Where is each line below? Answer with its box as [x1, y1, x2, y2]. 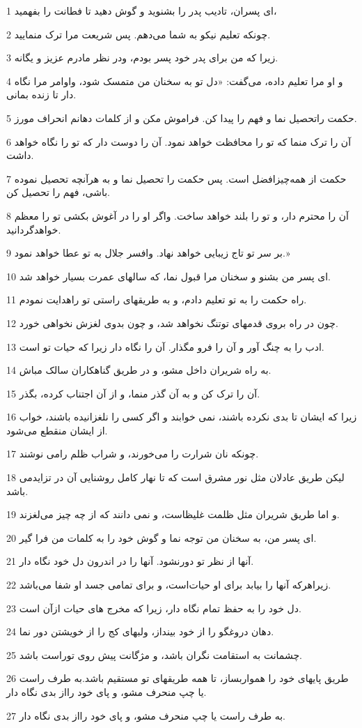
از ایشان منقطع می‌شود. [6, 423, 108, 437]
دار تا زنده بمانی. [6, 87, 77, 102]
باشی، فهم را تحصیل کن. [6, 185, 110, 199]
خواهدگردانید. [6, 222, 61, 236]
